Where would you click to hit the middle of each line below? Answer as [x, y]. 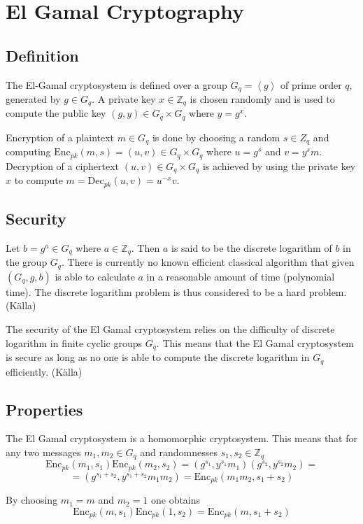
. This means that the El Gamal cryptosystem [255, 342]
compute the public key [56, 113]
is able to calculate [95, 276]
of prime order [311, 84]
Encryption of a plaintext [60, 137]
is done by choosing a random [216, 137]
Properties [44, 409]
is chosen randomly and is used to [262, 99]
